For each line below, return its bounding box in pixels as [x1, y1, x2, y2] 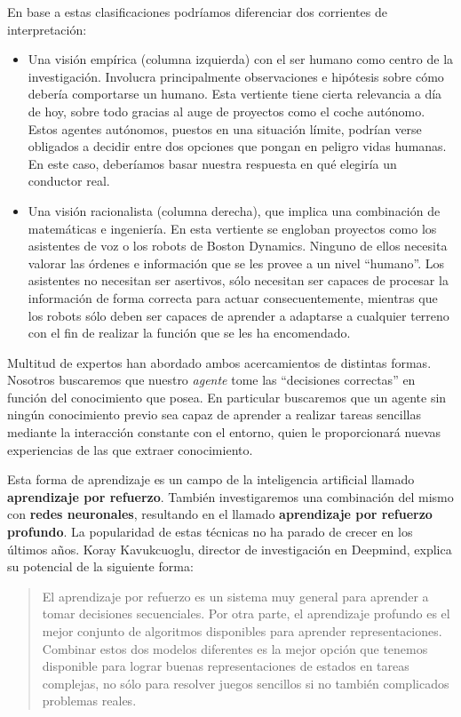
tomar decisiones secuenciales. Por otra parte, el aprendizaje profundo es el [42, 604, 450, 623]
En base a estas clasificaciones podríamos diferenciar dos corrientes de [7, 3, 387, 20]
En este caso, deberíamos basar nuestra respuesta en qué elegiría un [28, 154, 397, 172]
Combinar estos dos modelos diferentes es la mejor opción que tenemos [42, 639, 428, 657]
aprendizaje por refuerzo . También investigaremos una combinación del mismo [7, 487, 454, 506]
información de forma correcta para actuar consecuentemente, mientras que [28, 288, 438, 307]
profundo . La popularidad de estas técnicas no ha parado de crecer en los [7, 522, 413, 541]
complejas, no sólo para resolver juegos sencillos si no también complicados [42, 673, 449, 692]
